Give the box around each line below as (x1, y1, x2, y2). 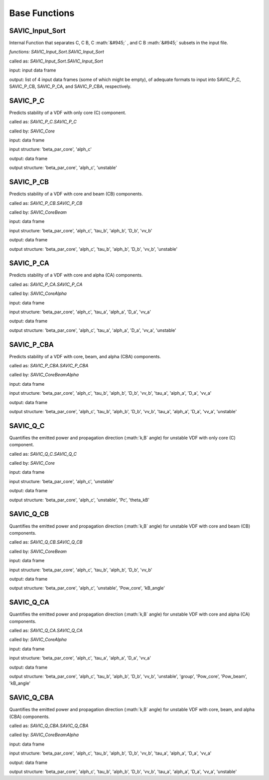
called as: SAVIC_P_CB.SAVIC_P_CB (9, 200, 83, 206)
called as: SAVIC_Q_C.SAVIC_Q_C (9, 451, 77, 457)
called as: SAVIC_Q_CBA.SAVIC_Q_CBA (9, 723, 89, 729)
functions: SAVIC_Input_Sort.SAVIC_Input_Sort (9, 49, 104, 55)
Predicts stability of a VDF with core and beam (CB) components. (9, 191, 143, 197)
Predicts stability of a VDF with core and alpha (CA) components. (9, 272, 143, 278)
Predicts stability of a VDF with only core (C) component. (9, 109, 127, 115)
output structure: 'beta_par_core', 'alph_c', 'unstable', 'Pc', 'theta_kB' (9, 497, 149, 503)
